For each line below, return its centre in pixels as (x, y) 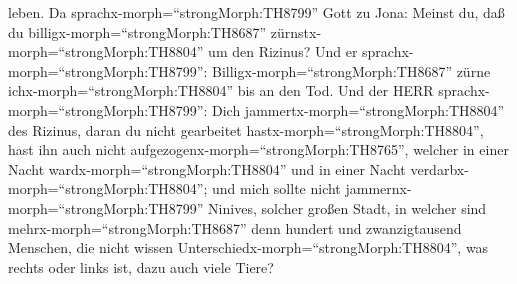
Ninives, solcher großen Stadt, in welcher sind (347, 207)
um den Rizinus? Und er (283, 51)
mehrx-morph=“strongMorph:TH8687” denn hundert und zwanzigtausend (235, 227)
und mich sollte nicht (276, 188)
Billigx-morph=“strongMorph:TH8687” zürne (351, 70)
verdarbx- (439, 168)
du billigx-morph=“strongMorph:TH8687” (137, 31)
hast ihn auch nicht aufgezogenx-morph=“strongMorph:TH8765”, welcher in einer (258, 149)
